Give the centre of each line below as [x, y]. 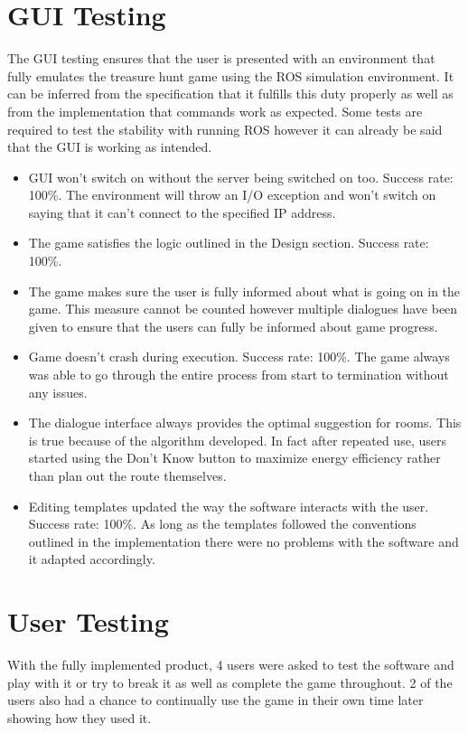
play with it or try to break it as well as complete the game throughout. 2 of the [230, 682]
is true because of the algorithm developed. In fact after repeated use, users [237, 440]
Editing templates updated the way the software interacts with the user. [229, 506]
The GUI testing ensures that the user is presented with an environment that [221, 58]
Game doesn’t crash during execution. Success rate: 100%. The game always [239, 357]
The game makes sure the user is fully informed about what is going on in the [244, 291]
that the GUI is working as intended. [110, 147]
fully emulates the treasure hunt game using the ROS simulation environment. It [231, 75]
